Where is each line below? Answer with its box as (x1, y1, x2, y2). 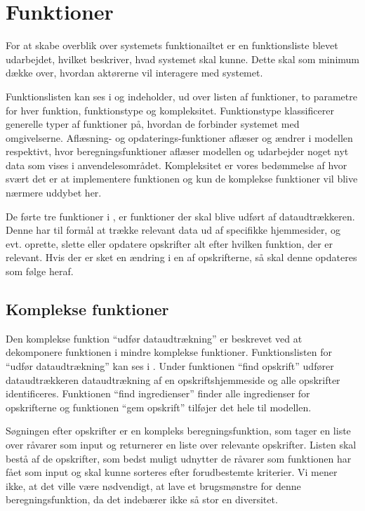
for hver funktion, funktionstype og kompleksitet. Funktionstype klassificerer (6, 102, 334, 117)
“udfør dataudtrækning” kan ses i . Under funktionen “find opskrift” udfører (6, 359, 334, 373)
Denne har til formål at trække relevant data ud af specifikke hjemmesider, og (6, 223, 340, 237)
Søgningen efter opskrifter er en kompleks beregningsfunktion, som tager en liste (6, 423, 351, 438)
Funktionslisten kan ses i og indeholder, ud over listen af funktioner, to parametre (6, 88, 357, 103)
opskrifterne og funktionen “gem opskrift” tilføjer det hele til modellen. (6, 399, 312, 414)
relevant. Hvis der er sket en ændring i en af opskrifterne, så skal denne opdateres (6, 250, 357, 265)
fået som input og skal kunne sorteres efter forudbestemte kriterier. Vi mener (6, 465, 338, 479)
